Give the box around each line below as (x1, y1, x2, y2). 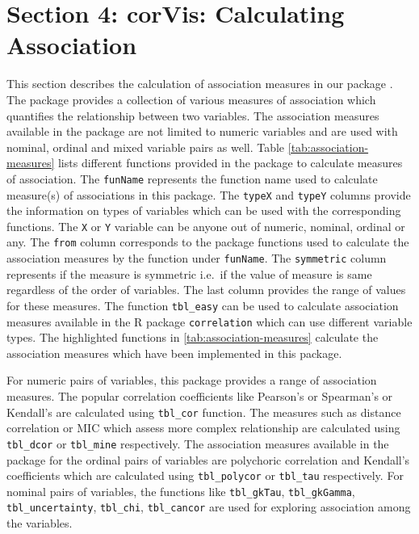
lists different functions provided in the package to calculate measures (57, 154, 403, 171)
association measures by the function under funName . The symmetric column (6, 250, 387, 267)
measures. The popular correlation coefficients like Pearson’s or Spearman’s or (6, 388, 393, 405)
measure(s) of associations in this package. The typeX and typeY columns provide (6, 186, 411, 203)
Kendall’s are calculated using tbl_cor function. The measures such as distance (6, 403, 401, 420)
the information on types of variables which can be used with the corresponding (6, 202, 401, 219)
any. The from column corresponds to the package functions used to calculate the (6, 233, 409, 250)
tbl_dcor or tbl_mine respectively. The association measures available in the (6, 435, 389, 452)
